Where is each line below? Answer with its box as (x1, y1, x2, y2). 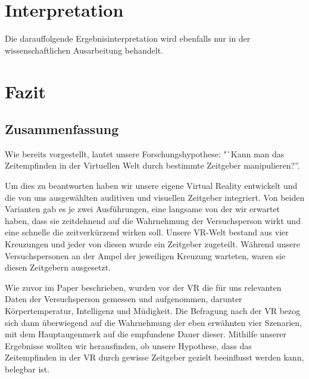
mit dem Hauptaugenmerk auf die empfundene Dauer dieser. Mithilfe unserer (5, 328, 287, 340)
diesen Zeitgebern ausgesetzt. (5, 261, 111, 274)
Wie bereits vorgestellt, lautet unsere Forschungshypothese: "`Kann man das (5, 147, 285, 160)
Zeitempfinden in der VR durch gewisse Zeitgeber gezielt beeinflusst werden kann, (5, 351, 304, 364)
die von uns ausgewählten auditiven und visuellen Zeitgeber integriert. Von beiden (5, 191, 305, 203)
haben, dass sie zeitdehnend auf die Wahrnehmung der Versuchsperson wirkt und (5, 214, 301, 226)
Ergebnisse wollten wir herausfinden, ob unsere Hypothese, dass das (5, 339, 252, 352)
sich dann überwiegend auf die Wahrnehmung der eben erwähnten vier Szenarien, (5, 316, 302, 328)
